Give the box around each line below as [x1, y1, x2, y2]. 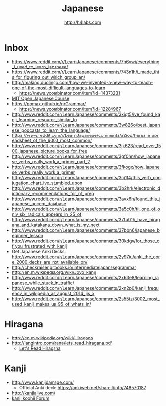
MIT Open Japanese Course [11, 95, 70, 101]
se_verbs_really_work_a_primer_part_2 [11, 158, 90, 164]
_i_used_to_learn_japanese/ [11, 64, 68, 69]
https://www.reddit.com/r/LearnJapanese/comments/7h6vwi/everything [11, 58, 160, 65]
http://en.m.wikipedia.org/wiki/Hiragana [11, 335, 93, 340]
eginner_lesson [11, 232, 43, 238]
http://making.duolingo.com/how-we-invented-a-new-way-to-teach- [11, 79, 153, 85]
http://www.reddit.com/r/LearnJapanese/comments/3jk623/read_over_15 [11, 142, 161, 149]
